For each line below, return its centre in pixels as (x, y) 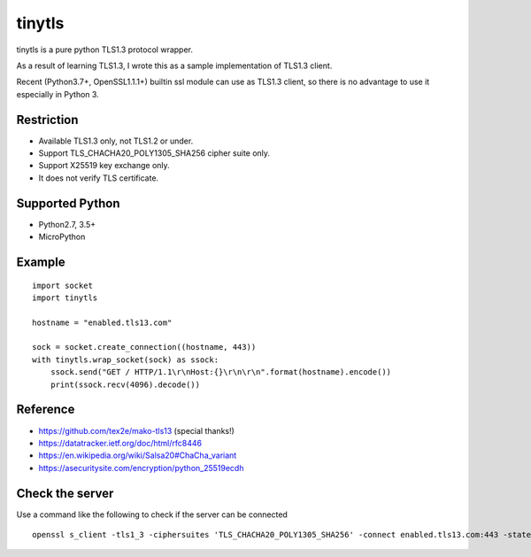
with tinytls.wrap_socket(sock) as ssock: (126, 360)
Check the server (65, 493)
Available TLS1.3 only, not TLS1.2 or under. (116, 141)
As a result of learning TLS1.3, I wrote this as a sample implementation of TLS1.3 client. (174, 66)
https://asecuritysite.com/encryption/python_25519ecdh (141, 468)
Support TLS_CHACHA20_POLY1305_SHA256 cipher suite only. (154, 153)
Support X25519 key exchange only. (104, 166)
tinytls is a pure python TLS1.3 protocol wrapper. (105, 50)
